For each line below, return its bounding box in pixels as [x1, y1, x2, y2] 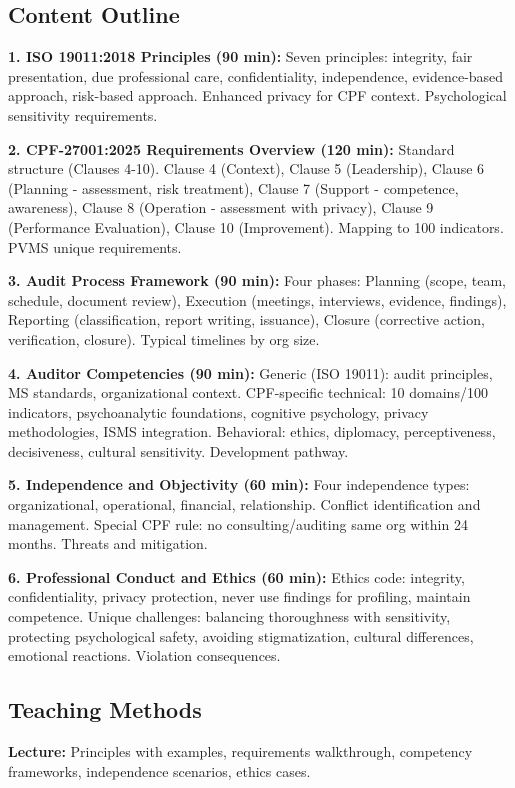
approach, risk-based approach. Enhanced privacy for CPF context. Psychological [8, 85, 507, 106]
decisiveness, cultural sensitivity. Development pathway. [8, 440, 349, 461]
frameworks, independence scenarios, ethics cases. [8, 760, 311, 781]
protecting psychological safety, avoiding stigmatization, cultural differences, [8, 625, 474, 646]
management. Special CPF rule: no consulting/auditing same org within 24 [8, 513, 468, 534]
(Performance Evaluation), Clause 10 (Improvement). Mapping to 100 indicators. [8, 216, 504, 237]
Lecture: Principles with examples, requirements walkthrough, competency [8, 741, 473, 762]
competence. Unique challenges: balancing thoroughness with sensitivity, [8, 606, 451, 627]
